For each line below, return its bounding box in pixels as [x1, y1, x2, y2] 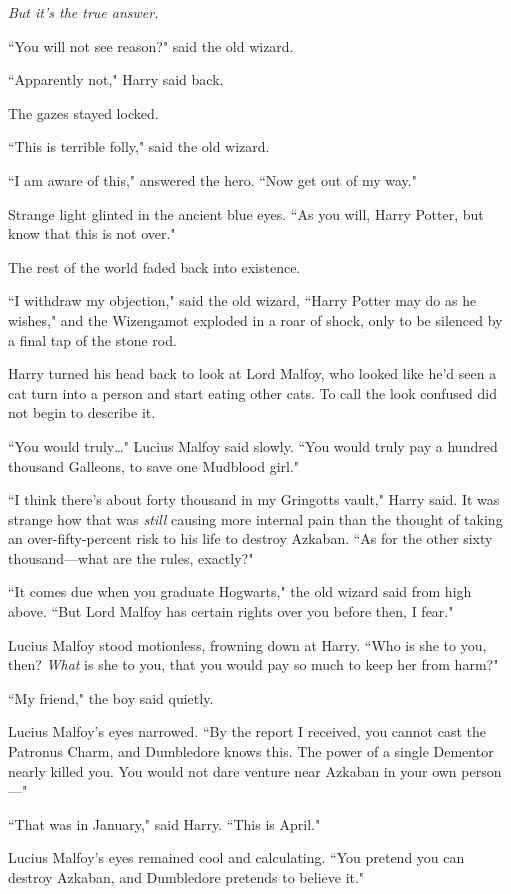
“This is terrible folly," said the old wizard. [8, 136, 270, 157]
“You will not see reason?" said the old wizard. [8, 35, 294, 56]
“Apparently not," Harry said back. [8, 69, 224, 90]
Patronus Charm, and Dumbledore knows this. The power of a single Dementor [8, 741, 494, 762]
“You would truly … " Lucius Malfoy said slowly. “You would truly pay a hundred [8, 435, 498, 456]
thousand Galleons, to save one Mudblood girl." [8, 455, 300, 476]
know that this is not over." [8, 223, 176, 244]
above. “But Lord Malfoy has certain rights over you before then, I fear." [8, 601, 454, 622]
